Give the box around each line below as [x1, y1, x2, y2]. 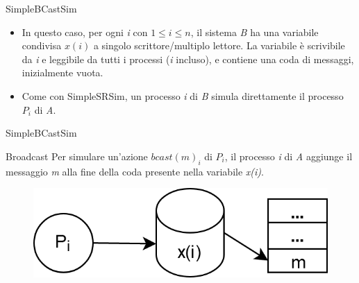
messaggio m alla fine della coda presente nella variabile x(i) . [6, 164, 264, 178]
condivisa [22, 38, 62, 53]
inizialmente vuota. [22, 65, 103, 80]
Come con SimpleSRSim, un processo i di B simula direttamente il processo [22, 88, 344, 103]
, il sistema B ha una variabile [190, 24, 319, 39]
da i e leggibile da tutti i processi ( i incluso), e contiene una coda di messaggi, [22, 51, 354, 66]
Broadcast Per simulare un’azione [6, 148, 148, 163]
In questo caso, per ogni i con [22, 24, 148, 39]
